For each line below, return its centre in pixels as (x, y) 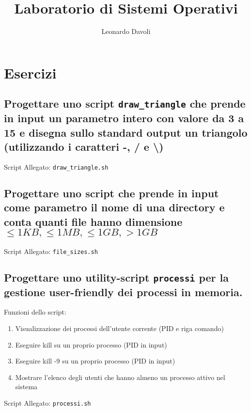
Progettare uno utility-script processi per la (116, 277)
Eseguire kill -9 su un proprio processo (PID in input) (95, 361)
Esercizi (30, 72)
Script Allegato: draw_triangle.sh (56, 166)
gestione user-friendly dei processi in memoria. (123, 292)
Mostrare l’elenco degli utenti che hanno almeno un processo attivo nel (120, 377)
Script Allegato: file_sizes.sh (51, 251)
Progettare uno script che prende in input (111, 193)
